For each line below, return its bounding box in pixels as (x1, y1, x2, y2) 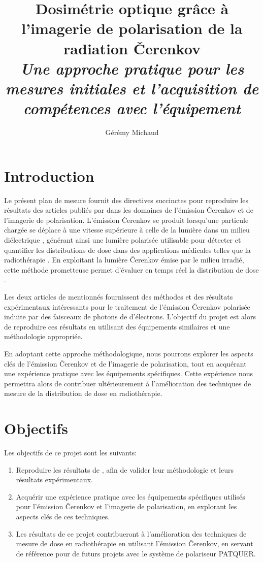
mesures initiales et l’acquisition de (5, 77, 259, 98)
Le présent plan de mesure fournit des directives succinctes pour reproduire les (4, 194, 248, 205)
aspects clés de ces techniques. (16, 511, 110, 521)
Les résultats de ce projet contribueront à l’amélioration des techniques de (16, 528, 247, 539)
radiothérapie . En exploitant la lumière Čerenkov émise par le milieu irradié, (4, 254, 244, 265)
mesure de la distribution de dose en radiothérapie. (4, 388, 162, 399)
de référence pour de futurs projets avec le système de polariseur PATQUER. (16, 548, 256, 558)
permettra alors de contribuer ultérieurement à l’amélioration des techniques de (4, 378, 251, 388)
